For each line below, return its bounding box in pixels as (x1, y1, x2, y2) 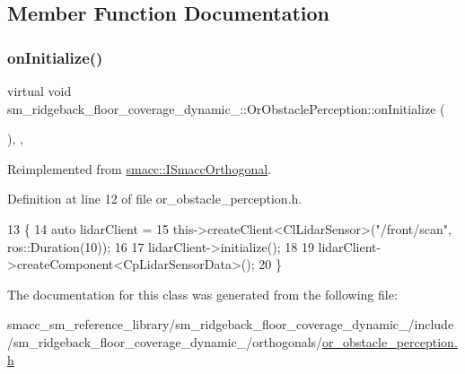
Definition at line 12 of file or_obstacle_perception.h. (7, 189, 303, 208)
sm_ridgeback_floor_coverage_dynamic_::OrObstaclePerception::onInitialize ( (7, 99, 445, 117)
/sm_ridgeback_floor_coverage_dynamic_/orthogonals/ (7, 332, 323, 351)
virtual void (7, 82, 72, 100)
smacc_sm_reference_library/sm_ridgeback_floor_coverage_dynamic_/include (7, 315, 454, 334)
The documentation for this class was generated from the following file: (7, 284, 398, 303)
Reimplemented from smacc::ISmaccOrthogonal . (7, 159, 271, 178)
